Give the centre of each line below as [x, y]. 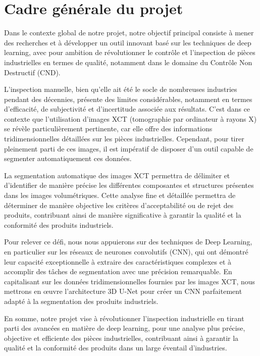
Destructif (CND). [32, 72]
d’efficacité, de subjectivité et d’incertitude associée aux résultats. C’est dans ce [127, 109]
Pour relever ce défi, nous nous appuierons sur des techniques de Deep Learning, [128, 242]
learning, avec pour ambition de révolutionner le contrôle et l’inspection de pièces [130, 52]
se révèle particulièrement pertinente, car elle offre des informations [108, 129]
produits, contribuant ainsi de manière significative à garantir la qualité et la [123, 215]
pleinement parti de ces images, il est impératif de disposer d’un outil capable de [129, 148]
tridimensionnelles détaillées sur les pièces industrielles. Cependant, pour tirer [124, 139]
